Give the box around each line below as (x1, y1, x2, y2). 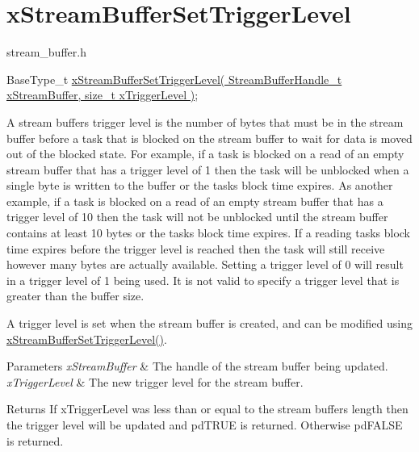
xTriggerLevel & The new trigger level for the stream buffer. (6, 373, 304, 390)
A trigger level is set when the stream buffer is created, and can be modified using (6, 315, 413, 332)
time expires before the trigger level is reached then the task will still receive (6, 240, 385, 257)
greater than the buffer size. (6, 287, 145, 304)
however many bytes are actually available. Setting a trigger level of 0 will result (6, 256, 404, 273)
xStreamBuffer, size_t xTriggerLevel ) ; (6, 86, 199, 103)
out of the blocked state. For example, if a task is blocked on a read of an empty (6, 145, 404, 162)
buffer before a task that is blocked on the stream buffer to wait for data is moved (6, 129, 413, 146)
